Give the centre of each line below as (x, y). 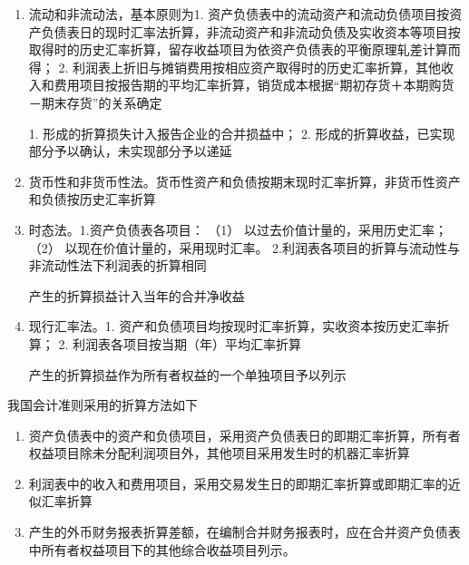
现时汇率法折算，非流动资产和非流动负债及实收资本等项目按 (283, 31)
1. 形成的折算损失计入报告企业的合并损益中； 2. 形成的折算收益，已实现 (242, 133)
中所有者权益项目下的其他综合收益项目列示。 (162, 549)
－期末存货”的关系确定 (95, 102)
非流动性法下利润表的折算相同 (117, 265)
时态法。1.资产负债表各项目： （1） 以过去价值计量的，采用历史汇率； (238, 229)
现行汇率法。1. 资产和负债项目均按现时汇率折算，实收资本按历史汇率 (233, 326)
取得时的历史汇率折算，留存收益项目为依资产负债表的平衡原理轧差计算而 (244, 49)
